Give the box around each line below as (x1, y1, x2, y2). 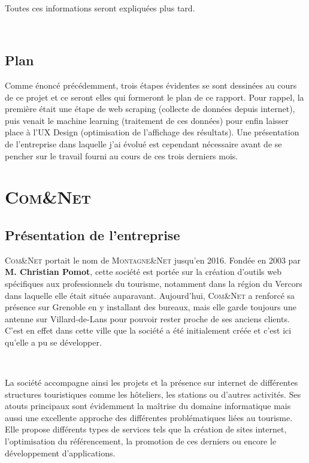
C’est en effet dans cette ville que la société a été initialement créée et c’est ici (5, 324, 292, 337)
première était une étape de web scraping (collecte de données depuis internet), (5, 102, 295, 115)
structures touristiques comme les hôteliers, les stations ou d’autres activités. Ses (5, 388, 301, 400)
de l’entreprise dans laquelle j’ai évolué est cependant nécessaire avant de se (5, 137, 282, 150)
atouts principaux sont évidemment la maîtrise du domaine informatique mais (5, 400, 291, 412)
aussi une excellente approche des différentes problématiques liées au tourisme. (5, 411, 293, 423)
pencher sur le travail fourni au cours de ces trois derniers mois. (5, 149, 238, 162)
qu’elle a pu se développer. (5, 335, 102, 348)
